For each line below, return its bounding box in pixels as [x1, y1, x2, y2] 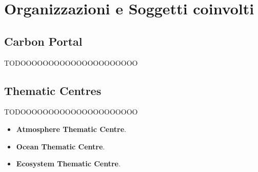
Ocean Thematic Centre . [16, 141, 105, 151]
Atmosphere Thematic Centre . [16, 123, 126, 134]
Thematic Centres [4, 82, 102, 98]
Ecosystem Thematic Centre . [16, 158, 121, 169]
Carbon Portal [4, 33, 83, 49]
